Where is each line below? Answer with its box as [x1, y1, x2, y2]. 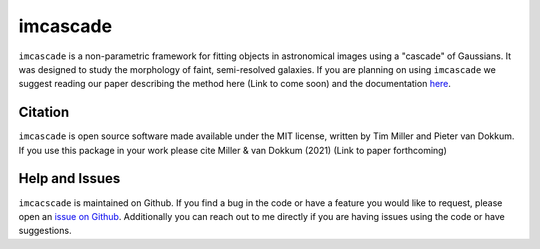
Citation [18, 104, 70, 121]
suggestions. [18, 225, 72, 237]
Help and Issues [18, 170, 121, 187]
